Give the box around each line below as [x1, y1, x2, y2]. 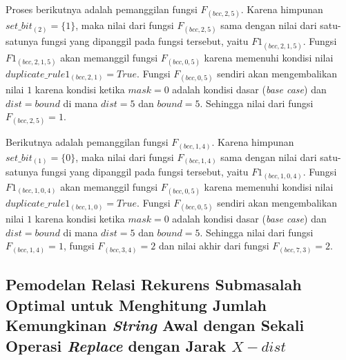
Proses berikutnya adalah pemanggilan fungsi [6, 2, 198, 16]
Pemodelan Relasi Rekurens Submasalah [6, 274, 302, 295]
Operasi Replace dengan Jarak [6, 334, 227, 356]
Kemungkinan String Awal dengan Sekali [6, 314, 305, 336]
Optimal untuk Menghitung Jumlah [6, 294, 267, 315]
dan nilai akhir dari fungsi [158, 238, 269, 253]
